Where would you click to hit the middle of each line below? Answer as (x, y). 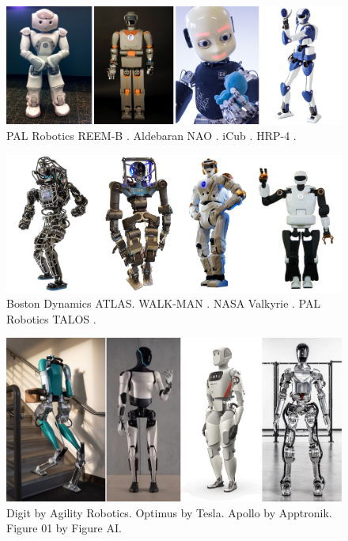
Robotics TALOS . (51, 318)
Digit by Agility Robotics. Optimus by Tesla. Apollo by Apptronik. (169, 512)
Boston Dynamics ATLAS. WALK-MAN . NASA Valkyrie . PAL (164, 303)
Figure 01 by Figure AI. (64, 528)
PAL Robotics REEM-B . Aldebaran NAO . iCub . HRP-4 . (151, 136)
